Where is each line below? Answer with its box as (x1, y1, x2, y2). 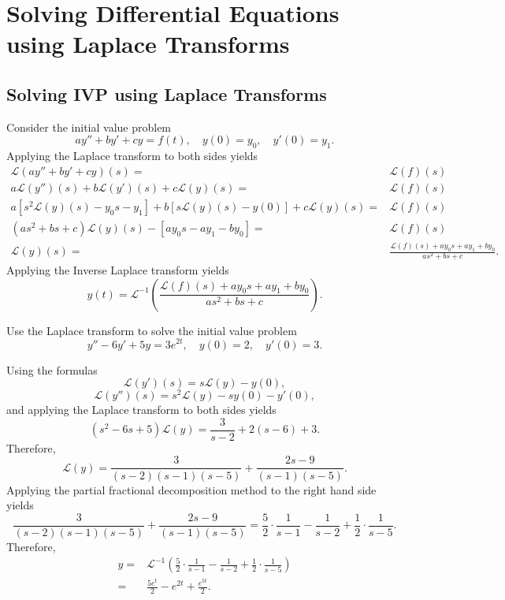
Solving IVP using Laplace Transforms (6, 81, 327, 106)
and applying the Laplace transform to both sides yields (6, 401, 277, 418)
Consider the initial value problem (6, 118, 172, 135)
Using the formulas (6, 361, 98, 378)
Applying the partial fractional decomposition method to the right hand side (6, 481, 377, 498)
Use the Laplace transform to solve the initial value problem (6, 322, 297, 338)
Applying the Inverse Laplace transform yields (6, 262, 229, 278)
